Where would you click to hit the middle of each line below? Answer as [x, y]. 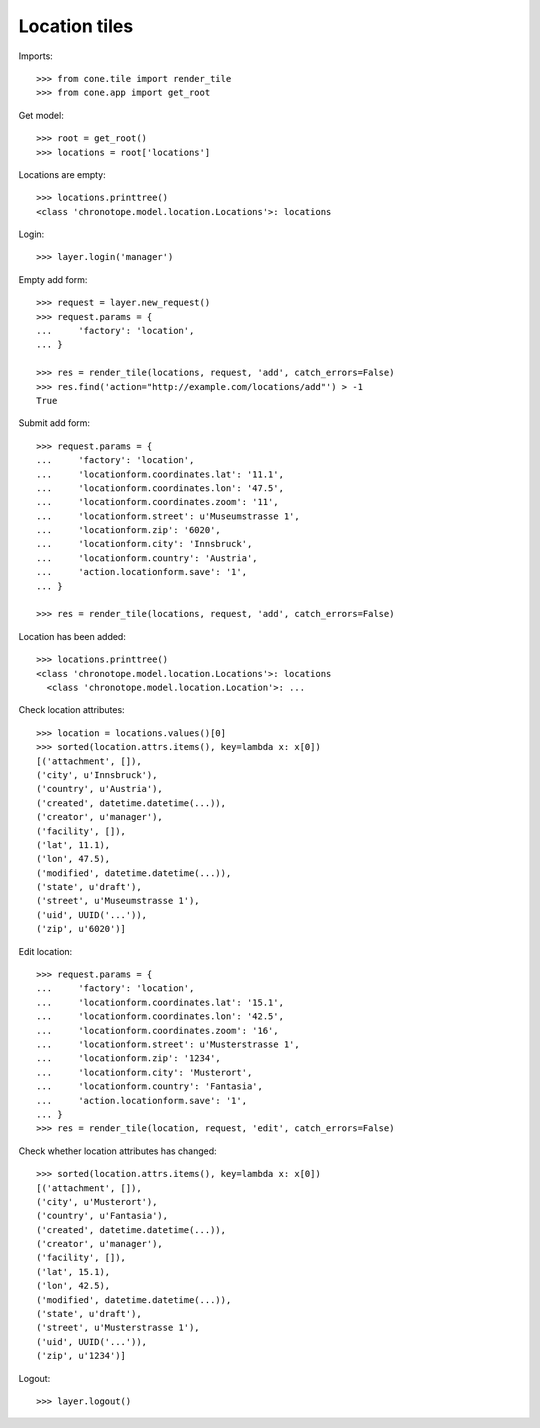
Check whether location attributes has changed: [117, 1151]
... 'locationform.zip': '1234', [129, 1058]
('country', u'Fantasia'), [102, 1216]
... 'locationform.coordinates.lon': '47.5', [160, 488]
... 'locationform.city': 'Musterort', [144, 1072]
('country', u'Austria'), [100, 789]
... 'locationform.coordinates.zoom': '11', [157, 502]
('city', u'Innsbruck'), [97, 774]
